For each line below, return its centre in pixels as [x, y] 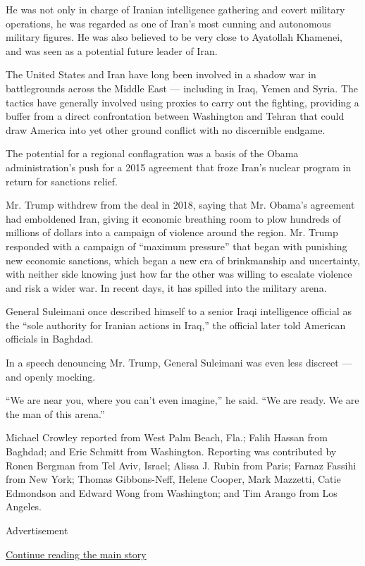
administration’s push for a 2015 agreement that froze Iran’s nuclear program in [179, 167]
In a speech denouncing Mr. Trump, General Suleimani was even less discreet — [179, 363]
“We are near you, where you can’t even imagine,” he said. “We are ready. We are [182, 400]
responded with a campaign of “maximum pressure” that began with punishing [177, 246]
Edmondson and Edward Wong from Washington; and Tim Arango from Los [172, 492]
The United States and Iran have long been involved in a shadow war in [161, 74]
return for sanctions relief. [62, 181]
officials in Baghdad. [50, 339]
